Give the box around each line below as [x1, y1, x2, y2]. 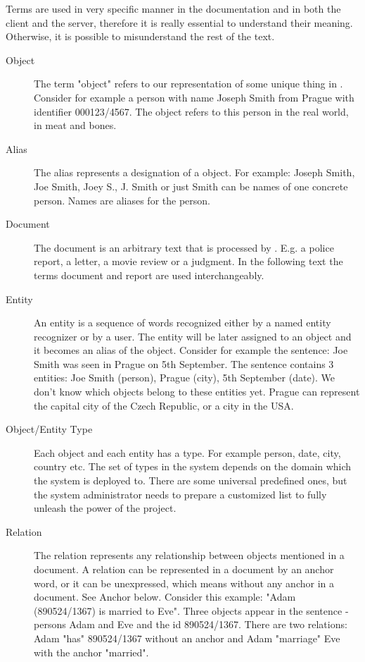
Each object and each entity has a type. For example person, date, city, [34, 445, 341, 460]
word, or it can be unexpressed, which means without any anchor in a [34, 575, 334, 590]
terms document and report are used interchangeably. [34, 267, 264, 282]
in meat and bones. [34, 118, 117, 133]
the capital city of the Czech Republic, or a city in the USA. [34, 398, 294, 412]
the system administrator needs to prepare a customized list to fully [34, 486, 327, 501]
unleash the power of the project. [34, 501, 177, 515]
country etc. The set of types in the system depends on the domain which [34, 459, 352, 474]
